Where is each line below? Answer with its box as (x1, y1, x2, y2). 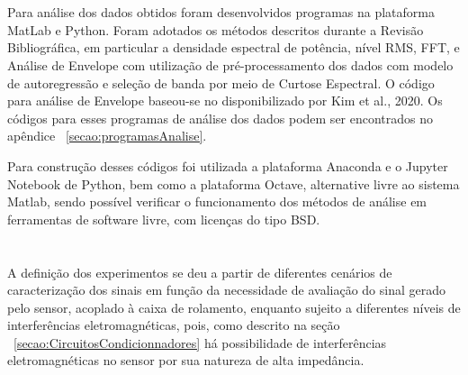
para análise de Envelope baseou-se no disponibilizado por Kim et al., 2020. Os (7, 91, 443, 110)
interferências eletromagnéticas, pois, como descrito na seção (7, 316, 340, 334)
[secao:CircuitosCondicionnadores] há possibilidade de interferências (13, 333, 387, 352)
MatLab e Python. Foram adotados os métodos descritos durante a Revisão (7, 20, 424, 39)
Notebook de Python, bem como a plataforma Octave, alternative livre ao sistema (7, 174, 460, 193)
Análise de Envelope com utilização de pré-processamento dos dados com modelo (7, 55, 454, 74)
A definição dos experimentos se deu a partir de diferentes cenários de (7, 262, 392, 281)
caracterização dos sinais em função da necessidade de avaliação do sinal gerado (7, 280, 446, 299)
